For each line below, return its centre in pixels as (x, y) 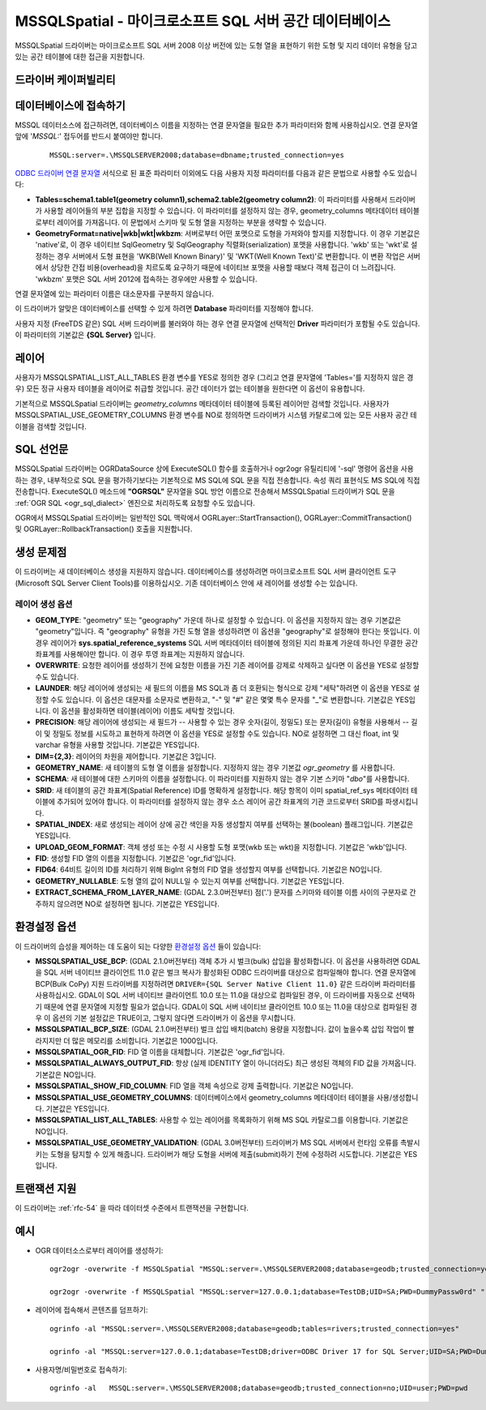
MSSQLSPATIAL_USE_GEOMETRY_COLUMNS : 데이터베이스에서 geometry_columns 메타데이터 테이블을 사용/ (214, 1097)
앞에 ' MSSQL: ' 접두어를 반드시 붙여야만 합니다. (89, 136)
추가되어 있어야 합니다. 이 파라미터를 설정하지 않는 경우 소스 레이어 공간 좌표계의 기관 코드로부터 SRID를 (220, 802)
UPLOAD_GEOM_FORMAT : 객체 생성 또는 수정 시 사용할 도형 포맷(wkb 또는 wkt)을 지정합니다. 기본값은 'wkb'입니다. (221, 846)
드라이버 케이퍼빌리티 (66, 80)
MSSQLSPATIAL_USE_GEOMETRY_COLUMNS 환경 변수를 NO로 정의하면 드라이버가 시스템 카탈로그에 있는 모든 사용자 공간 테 (216, 415)
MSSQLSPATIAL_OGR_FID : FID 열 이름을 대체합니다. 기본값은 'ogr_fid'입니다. (160, 1052)
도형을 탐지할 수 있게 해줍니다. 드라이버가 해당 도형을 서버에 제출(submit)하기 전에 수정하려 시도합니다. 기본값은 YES (234, 1154)
